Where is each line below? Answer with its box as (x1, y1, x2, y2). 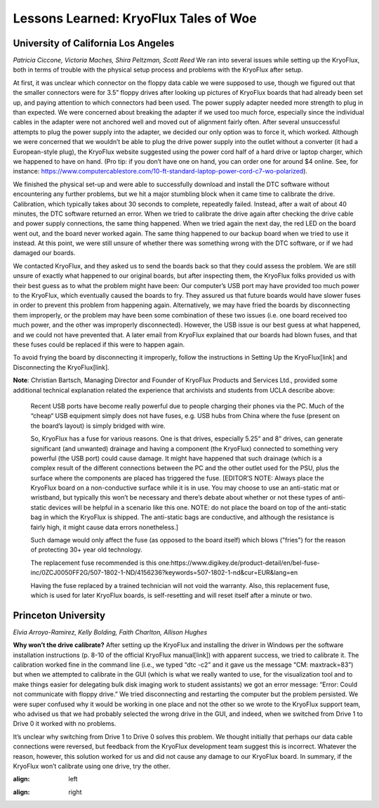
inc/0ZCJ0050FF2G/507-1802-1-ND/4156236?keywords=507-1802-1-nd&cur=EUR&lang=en (30, 568, 298, 577)
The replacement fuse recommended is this (30, 559, 157, 567)
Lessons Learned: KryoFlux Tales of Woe (13, 11, 257, 26)
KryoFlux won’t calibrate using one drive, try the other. (13, 762, 171, 770)
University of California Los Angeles (13, 37, 175, 49)
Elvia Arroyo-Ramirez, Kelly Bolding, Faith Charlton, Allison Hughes (13, 627, 208, 636)
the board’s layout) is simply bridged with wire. (30, 422, 166, 430)
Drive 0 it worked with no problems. (13, 719, 117, 728)
